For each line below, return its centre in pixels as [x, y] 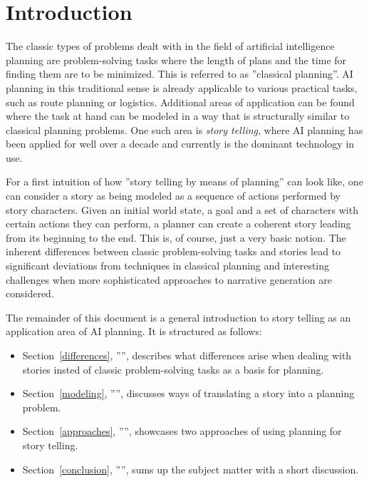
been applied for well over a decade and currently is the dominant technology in [180, 144]
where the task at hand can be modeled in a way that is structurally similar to [178, 116]
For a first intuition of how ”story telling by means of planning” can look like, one [184, 181]
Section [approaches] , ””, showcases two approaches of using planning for [182, 431]
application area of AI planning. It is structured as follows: [134, 331]
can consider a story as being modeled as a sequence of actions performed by [173, 196]
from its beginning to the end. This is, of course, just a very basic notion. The [176, 237]
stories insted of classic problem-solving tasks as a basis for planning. [173, 369]
